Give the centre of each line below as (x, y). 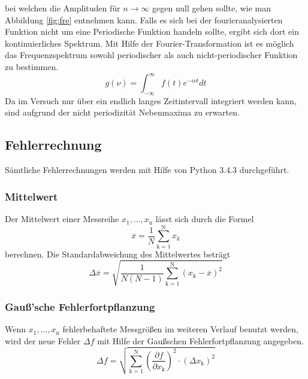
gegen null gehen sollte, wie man (212, 8)
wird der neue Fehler (43, 340)
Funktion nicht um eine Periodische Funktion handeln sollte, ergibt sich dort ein (152, 31)
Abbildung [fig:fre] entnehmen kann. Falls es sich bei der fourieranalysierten (144, 19)
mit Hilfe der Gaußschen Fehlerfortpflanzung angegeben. (200, 340)
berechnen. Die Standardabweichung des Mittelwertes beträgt (118, 254)
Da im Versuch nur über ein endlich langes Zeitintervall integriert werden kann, (151, 100)
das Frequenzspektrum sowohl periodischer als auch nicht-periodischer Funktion (151, 55)
